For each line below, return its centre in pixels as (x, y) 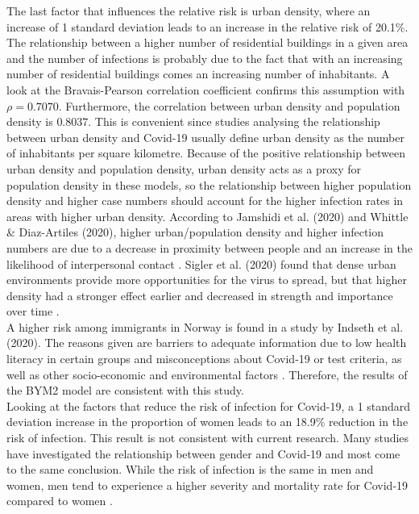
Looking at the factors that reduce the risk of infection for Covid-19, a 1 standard (209, 405)
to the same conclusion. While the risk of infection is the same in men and (190, 469)
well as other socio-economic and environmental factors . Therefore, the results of (207, 374)
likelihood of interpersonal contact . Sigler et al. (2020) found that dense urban (201, 263)
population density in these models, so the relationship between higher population (209, 184)
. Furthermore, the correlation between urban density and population (229, 105)
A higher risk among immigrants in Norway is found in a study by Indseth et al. (205, 326)
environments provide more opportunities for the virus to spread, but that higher (207, 280)
